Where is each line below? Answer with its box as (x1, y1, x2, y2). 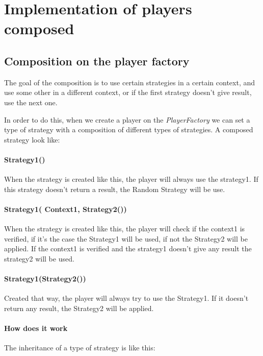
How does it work (4, 323, 68, 334)
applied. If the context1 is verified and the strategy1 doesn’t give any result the (4, 243, 252, 254)
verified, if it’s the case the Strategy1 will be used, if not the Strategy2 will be (4, 233, 248, 244)
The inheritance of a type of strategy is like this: (4, 342, 155, 353)
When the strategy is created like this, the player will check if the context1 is (4, 223, 245, 234)
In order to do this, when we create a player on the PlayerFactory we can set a (4, 114, 250, 125)
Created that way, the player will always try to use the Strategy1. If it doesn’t (4, 293, 249, 303)
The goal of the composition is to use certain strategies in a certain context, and (4, 77, 255, 87)
